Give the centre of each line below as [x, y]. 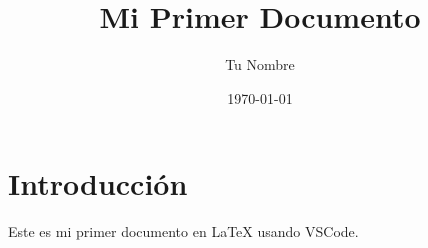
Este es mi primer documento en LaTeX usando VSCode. [183, 231]
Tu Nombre [260, 64]
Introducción [98, 183]
